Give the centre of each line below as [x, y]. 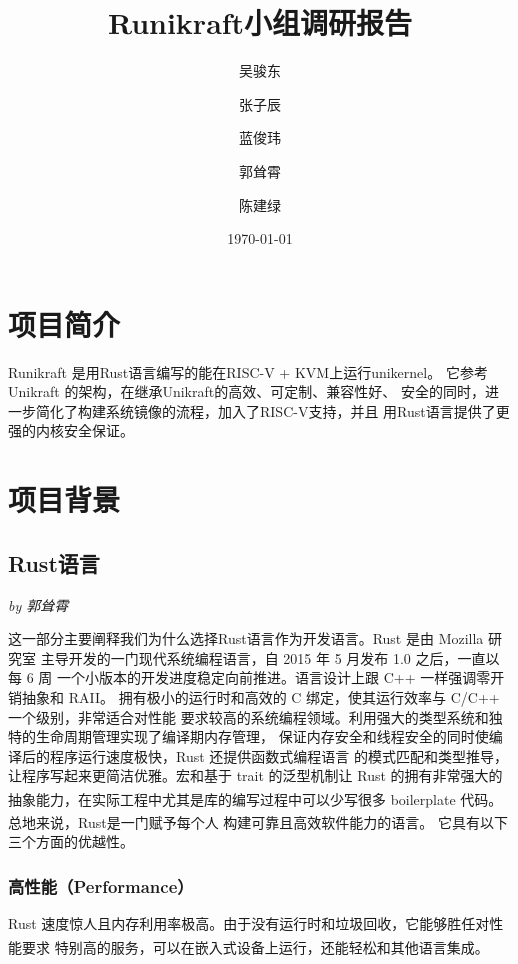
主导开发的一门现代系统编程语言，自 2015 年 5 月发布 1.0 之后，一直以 [270, 657]
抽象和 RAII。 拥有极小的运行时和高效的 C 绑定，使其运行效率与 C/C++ [260, 696]
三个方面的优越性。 [71, 841]
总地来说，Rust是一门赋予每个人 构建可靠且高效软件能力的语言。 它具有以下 [258, 821]
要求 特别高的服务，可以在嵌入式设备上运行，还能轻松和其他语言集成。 [255, 946]
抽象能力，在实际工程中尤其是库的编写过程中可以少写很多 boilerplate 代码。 [255, 798]
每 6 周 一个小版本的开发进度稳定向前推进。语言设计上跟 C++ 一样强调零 [249, 677]
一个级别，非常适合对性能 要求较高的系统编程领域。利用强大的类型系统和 [248, 716]
